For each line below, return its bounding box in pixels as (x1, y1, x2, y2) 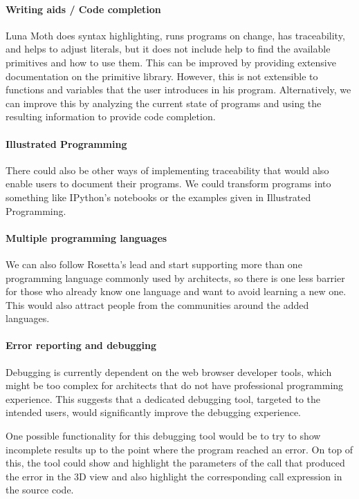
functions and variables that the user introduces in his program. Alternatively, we (6, 82, 351, 97)
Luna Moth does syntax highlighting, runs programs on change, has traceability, (6, 28, 345, 42)
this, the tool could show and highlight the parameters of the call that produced (6, 455, 345, 470)
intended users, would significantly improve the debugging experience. (6, 405, 301, 420)
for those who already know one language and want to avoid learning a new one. (6, 284, 347, 299)
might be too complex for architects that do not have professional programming (6, 378, 344, 393)
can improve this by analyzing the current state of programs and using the (6, 95, 322, 110)
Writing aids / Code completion (6, 1, 161, 16)
